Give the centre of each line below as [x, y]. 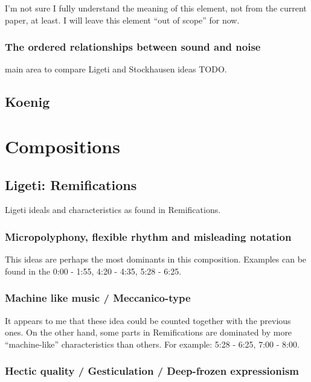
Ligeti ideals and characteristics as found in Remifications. [113, 210]
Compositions [63, 146]
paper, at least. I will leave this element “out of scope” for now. [122, 20]
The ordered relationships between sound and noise [133, 47]
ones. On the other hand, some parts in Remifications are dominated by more [149, 332]
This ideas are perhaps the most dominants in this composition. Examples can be [156, 259]
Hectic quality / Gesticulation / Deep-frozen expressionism [152, 371]
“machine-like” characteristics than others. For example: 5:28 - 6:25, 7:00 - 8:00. [152, 344]
